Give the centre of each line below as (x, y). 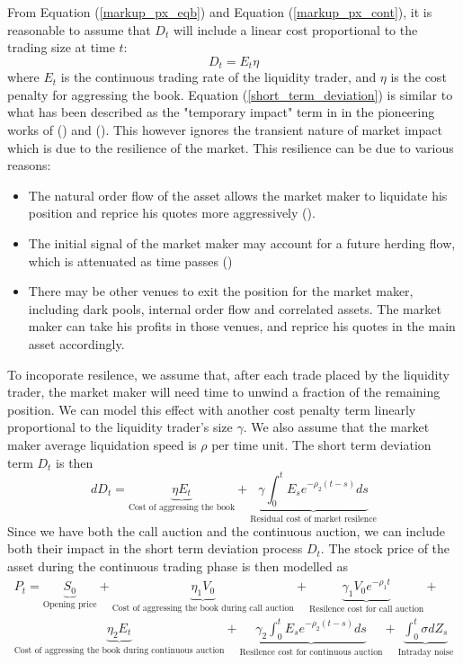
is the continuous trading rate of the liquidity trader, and (218, 77)
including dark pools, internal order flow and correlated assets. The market (235, 308)
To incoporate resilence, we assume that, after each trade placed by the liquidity (228, 374)
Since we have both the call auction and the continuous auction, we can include (226, 530)
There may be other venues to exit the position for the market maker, (221, 291)
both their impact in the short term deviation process (155, 548)
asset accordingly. (76, 343)
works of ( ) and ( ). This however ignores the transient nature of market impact (225, 130)
